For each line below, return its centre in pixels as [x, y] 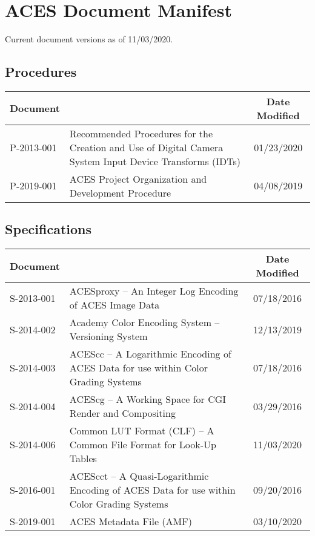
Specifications [48, 229]
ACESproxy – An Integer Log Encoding [154, 291]
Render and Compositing [122, 413]
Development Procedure [120, 192]
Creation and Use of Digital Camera [146, 147]
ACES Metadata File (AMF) [131, 521]
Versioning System [108, 336]
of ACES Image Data [114, 305]
